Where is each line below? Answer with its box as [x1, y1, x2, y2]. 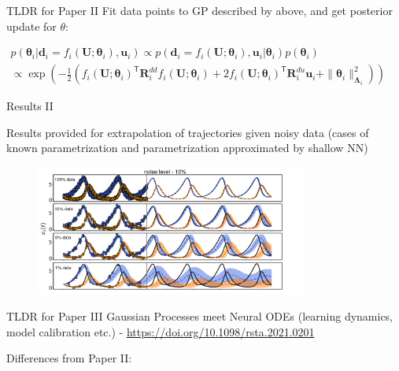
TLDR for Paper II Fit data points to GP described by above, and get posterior [6, 2, 393, 18]
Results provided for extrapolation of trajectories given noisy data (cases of [6, 124, 369, 140]
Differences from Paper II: [6, 350, 132, 366]
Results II [6, 98, 54, 114]
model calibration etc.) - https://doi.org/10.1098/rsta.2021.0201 [6, 323, 315, 339]
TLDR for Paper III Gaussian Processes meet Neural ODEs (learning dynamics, [6, 308, 393, 325]
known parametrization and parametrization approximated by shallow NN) [6, 139, 368, 156]
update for [6, 17, 57, 34]
